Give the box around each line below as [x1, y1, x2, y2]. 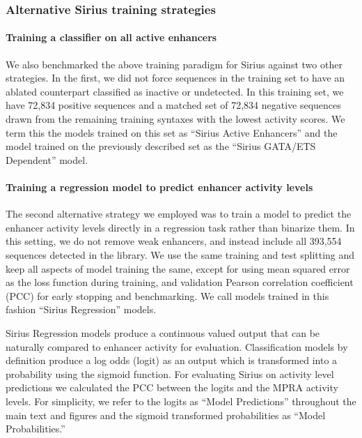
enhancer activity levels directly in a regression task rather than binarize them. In [6, 220, 355, 234]
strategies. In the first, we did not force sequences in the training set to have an [6, 70, 345, 85]
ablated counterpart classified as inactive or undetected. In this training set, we [6, 84, 344, 98]
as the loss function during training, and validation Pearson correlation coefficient [6, 275, 354, 289]
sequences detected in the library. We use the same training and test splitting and [6, 247, 355, 262]
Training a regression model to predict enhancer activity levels [6, 179, 313, 194]
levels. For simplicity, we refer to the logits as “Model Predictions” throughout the [6, 393, 356, 408]
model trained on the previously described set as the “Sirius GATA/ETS [6, 139, 316, 153]
